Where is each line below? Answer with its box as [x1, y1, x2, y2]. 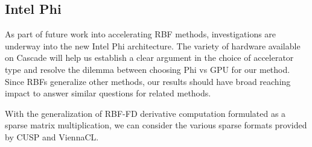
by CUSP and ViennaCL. [5, 130, 99, 143]
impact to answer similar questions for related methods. [5, 87, 211, 99]
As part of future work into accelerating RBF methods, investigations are [5, 28, 276, 40]
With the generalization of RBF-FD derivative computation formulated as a [5, 107, 286, 119]
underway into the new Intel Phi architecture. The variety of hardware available [5, 39, 301, 52]
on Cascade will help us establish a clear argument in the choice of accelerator [5, 51, 294, 64]
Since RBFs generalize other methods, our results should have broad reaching [5, 75, 291, 87]
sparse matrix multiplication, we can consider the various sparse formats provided [5, 119, 307, 131]
